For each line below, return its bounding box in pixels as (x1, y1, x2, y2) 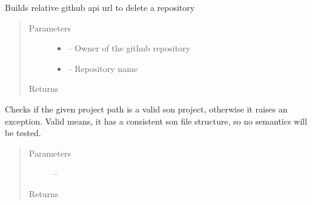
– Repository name (67, 62, 138, 74)
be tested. (5, 126, 41, 139)
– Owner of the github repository (67, 42, 191, 54)
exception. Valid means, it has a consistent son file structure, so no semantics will (5, 114, 307, 127)
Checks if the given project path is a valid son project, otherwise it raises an (5, 102, 288, 115)
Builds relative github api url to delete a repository (5, 1, 195, 13)
